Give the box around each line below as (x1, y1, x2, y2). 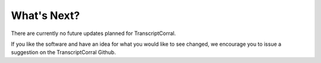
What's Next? (11, 9, 80, 22)
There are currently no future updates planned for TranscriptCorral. (11, 30, 177, 37)
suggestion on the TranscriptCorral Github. (11, 49, 116, 56)
